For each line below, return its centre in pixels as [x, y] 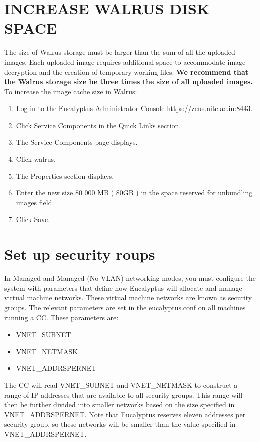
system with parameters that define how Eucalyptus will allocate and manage [123, 288]
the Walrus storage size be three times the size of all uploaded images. [128, 82]
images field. [35, 202]
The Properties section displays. [65, 176]
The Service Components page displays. [77, 142]
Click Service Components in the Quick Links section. [98, 125]
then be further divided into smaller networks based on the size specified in [119, 405]
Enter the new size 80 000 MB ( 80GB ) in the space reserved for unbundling [134, 193]
